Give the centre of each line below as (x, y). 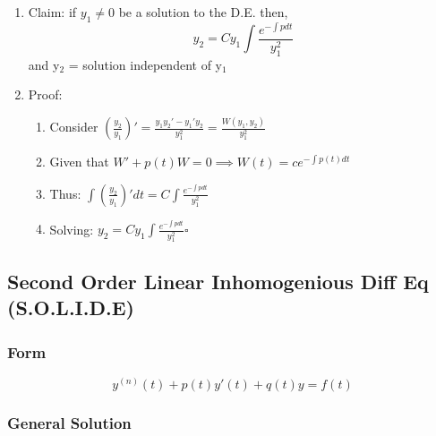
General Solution (69, 422)
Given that (79, 162)
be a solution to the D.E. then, (203, 12)
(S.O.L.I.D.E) (71, 308)
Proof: (45, 94)
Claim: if (52, 12)
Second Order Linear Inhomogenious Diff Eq (218, 281)
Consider (74, 127)
